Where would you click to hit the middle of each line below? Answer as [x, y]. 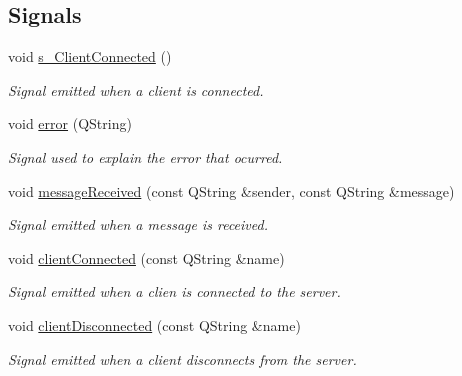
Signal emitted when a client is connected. [136, 89]
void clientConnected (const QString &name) [146, 257]
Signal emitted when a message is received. [138, 224]
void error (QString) [70, 123]
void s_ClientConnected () [90, 56]
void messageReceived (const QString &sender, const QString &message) [231, 190]
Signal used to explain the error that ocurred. [145, 156]
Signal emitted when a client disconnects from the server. [182, 358]
